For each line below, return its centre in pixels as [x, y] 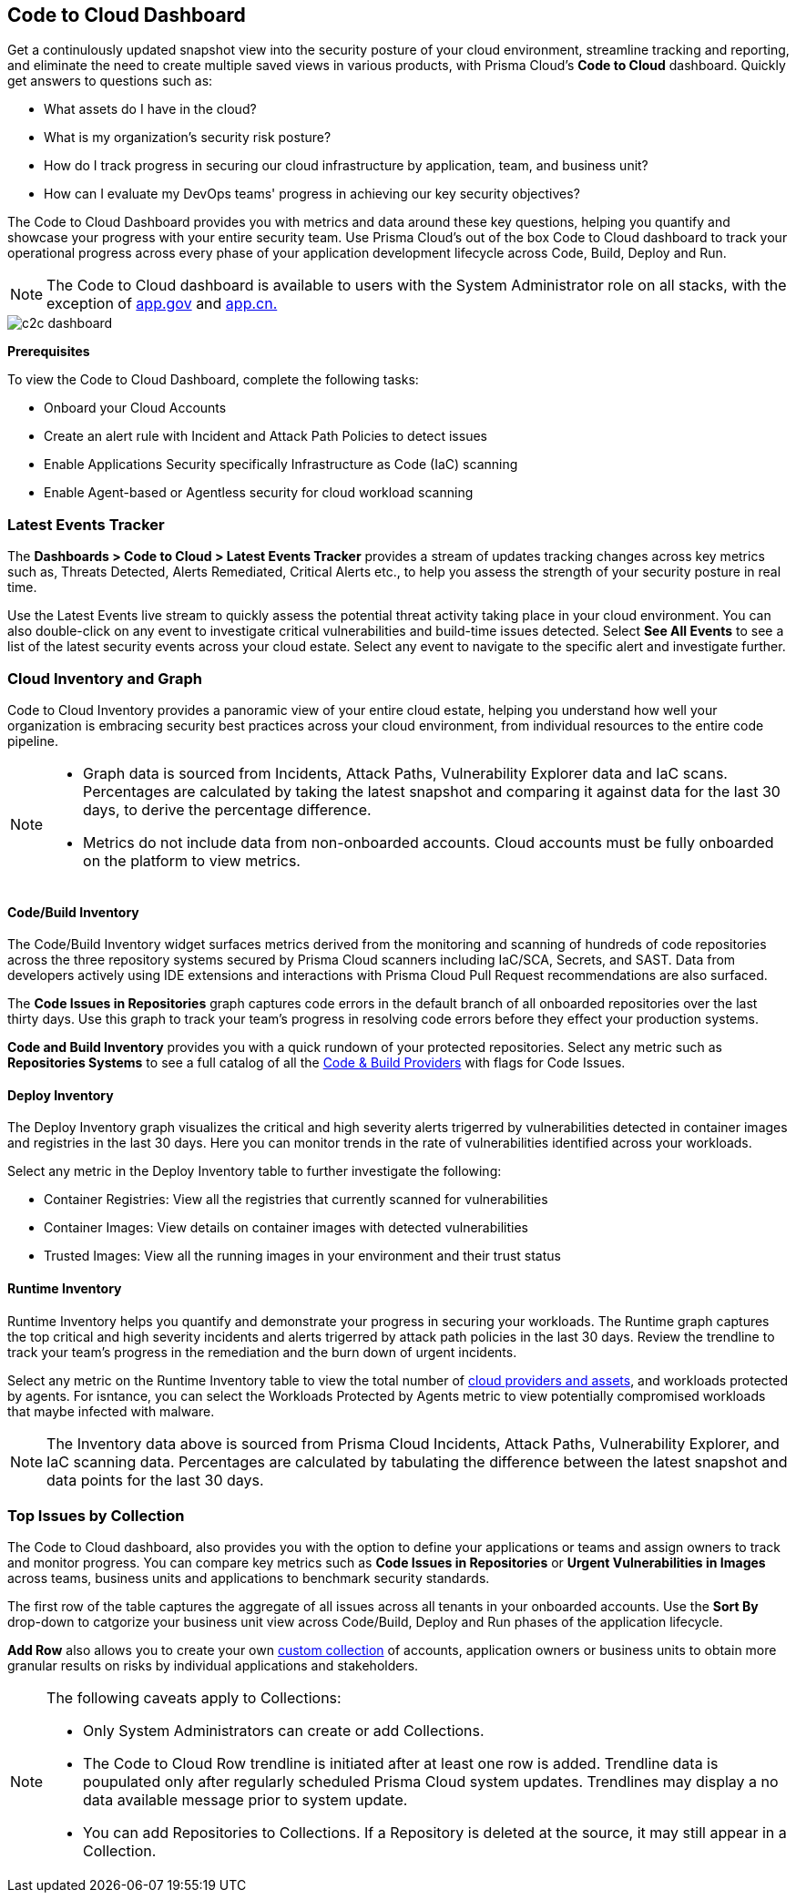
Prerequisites [49, 352]
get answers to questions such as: [110, 81]
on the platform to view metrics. [192, 860]
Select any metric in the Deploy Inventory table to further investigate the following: [255, 1171]
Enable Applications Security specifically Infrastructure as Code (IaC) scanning [281, 465]
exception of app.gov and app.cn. [162, 304]
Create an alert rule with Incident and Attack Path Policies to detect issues [265, 436]
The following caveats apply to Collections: [194, 1698]
